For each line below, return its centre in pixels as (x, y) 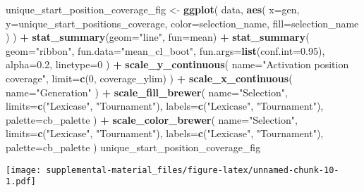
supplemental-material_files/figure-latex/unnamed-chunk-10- (193, 170)
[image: (24, 170)
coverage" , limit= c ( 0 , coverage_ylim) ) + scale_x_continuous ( (149, 78)
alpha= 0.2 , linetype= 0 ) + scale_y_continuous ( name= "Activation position (177, 64)
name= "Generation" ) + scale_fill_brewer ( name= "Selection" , (147, 92)
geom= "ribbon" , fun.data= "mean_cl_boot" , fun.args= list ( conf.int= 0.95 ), (165, 50)
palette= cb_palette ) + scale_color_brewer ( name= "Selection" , (152, 119)
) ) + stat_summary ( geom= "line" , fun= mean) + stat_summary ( (158, 37)
